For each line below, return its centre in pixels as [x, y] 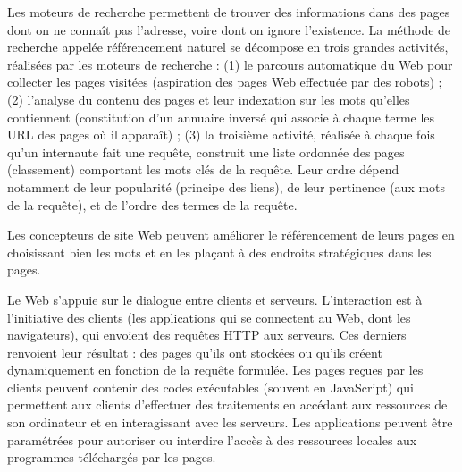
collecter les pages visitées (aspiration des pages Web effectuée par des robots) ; [225, 82]
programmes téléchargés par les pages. [112, 457]
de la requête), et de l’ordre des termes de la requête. [152, 204]
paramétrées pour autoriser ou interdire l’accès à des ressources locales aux [212, 439]
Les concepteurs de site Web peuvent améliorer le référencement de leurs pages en [231, 235]
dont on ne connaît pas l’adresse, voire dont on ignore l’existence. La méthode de [229, 29]
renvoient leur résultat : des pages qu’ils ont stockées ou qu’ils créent [195, 352]
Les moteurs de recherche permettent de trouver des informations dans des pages [229, 12]
